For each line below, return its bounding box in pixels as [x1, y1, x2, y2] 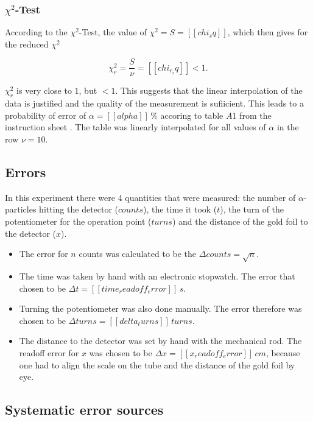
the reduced [5, 37, 49, 50]
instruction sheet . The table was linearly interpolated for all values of [5, 121, 266, 133]
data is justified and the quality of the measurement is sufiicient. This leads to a [5, 97, 304, 110]
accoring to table [160, 108, 223, 121]
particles [5, 203, 37, 216]
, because [266, 346, 300, 359]
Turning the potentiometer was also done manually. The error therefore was [19, 302, 302, 315]
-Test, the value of [79, 26, 147, 38]
